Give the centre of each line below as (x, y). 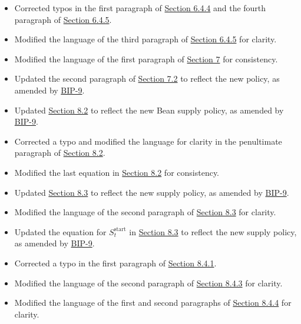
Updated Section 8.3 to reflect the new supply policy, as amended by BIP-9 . (152, 192)
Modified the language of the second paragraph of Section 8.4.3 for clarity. (148, 283)
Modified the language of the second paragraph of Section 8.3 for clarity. (145, 212)
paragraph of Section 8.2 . (60, 153)
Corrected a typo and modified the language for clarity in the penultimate (148, 141)
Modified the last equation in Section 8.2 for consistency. (117, 172)
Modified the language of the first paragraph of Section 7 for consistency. (146, 59)
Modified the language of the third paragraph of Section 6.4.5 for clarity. (145, 39)
